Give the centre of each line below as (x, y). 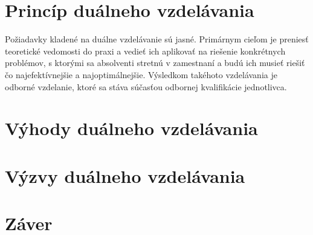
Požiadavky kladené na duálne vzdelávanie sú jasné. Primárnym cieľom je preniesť (157, 39)
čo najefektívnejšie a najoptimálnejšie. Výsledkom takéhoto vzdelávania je (141, 74)
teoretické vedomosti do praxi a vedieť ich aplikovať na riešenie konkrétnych (145, 51)
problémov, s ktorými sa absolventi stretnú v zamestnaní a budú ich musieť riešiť (155, 63)
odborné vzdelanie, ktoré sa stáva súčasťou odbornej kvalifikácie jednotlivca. (146, 86)
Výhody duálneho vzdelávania (131, 128)
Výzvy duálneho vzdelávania (125, 175)
